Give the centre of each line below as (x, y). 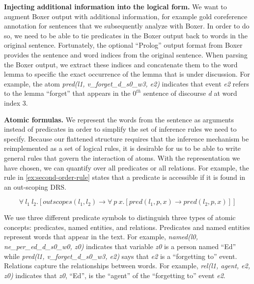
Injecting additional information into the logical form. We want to (115, 6)
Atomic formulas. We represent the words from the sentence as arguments (119, 119)
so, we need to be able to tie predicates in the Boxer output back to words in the (126, 35)
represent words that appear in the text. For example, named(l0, (101, 237)
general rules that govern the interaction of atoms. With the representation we (122, 157)
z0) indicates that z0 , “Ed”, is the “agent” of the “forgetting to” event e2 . (115, 275)
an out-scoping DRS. (35, 186)
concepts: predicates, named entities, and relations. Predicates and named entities (127, 227)
